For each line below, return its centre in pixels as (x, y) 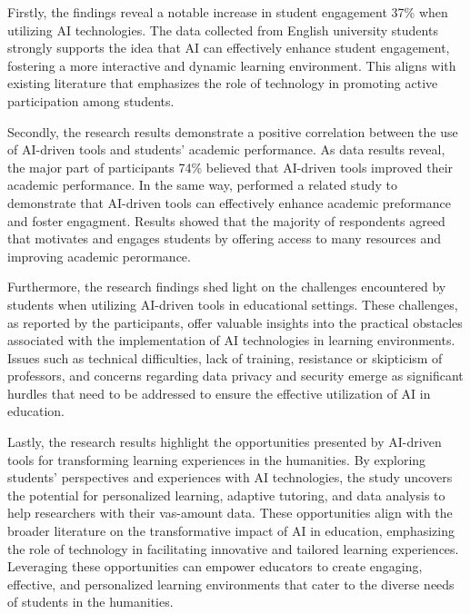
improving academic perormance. (99, 256)
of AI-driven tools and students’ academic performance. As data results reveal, (226, 149)
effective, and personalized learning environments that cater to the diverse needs (231, 584)
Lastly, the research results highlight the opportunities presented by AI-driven (225, 442)
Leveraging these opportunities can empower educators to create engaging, (215, 566)
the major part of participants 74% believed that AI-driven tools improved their (230, 167)
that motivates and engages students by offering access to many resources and (225, 238)
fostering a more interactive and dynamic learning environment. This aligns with (232, 65)
